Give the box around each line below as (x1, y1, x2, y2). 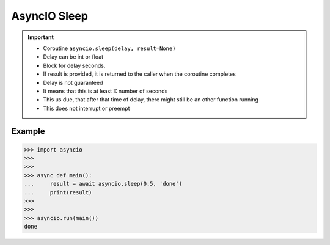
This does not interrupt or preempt (43, 104, 131, 112)
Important (28, 34, 54, 41)
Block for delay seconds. (43, 62, 106, 69)
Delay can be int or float (43, 53, 104, 60)
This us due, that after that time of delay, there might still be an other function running (43, 96, 259, 103)
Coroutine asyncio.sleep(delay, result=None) (43, 45, 176, 52)
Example (11, 126, 45, 137)
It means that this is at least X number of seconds (43, 87, 168, 95)
